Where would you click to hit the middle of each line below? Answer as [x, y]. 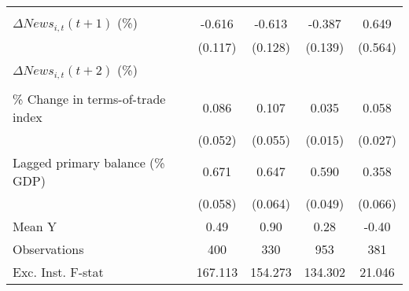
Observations [48, 249]
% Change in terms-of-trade [89, 98]
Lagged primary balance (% [89, 162]
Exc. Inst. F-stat [58, 271]
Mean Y [35, 226]
